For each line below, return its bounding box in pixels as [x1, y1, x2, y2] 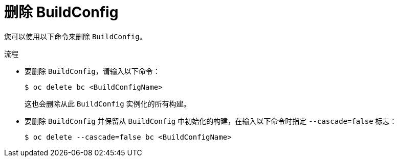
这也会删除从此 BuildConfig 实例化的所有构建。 [25, 99, 191, 108]
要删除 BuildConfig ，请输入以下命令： [25, 66, 160, 75]
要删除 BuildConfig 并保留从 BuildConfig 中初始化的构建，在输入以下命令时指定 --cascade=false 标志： [25, 116, 397, 125]
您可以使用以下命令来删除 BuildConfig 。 [4, 32, 147, 41]
